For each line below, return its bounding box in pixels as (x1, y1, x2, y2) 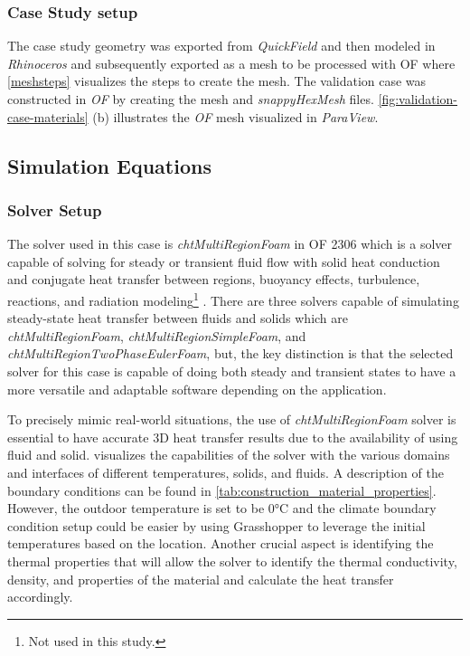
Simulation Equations (7, 151, 211, 179)
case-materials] (7, 107, 89, 126)
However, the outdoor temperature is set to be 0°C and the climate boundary (7, 499, 437, 518)
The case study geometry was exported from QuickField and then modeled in (7, 36, 436, 55)
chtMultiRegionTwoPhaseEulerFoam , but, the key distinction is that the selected (7, 344, 454, 363)
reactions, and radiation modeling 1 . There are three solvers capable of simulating (7, 288, 459, 309)
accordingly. (7, 587, 73, 606)
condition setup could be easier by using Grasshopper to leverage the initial (7, 516, 426, 535)
